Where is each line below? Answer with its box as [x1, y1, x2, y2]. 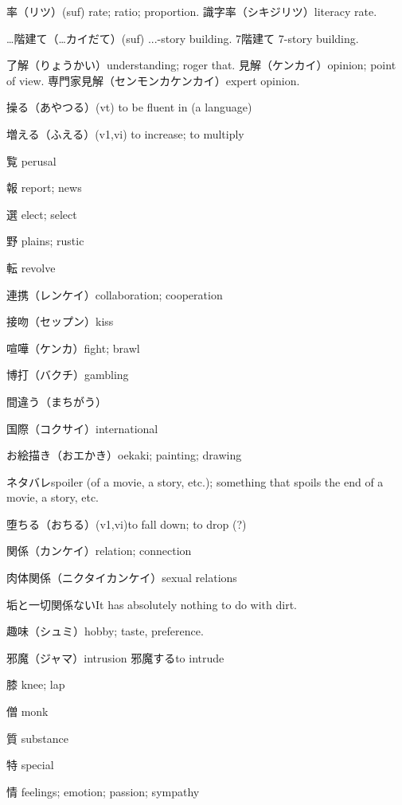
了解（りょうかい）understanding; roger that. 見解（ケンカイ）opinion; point [6, 57, 396, 73]
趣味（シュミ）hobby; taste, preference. [6, 623, 204, 639]
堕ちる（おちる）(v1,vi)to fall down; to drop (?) [6, 515, 247, 532]
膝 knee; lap [6, 676, 65, 693]
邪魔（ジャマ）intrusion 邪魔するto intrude [6, 649, 224, 666]
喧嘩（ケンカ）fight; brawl [6, 339, 140, 356]
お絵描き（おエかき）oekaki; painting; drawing [6, 447, 242, 463]
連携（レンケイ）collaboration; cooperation [6, 286, 223, 303]
